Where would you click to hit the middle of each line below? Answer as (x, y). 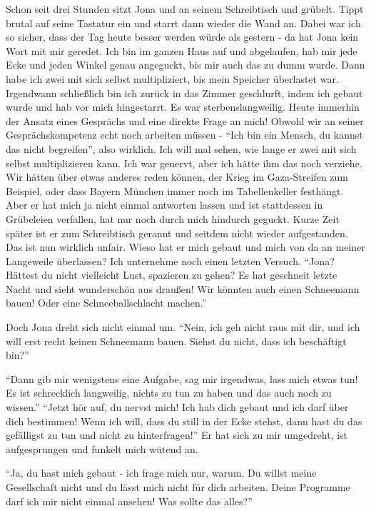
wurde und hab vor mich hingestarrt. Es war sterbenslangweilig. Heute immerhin (183, 107)
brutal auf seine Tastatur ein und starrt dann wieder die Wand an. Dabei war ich (183, 23)
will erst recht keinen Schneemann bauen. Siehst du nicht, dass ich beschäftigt (176, 341)
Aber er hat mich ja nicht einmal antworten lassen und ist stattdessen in (164, 205)
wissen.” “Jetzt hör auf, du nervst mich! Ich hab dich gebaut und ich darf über (177, 407)
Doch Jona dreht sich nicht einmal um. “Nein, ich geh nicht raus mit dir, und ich (183, 327)
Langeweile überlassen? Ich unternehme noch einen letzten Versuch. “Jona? (170, 261)
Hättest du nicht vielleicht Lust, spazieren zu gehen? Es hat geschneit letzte (172, 275)
